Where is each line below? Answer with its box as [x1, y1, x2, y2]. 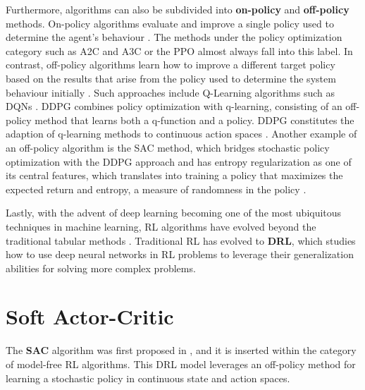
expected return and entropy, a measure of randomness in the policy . [6, 181, 307, 196]
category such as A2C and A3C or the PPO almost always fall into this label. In [6, 43, 353, 58]
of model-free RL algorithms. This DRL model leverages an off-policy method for [6, 357, 356, 371]
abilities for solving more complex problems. [6, 260, 196, 275]
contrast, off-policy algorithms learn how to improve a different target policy [6, 57, 335, 72]
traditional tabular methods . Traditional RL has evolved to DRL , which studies [6, 233, 356, 248]
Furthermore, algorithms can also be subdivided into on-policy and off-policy [6, 2, 349, 16]
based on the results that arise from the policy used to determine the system [6, 71, 336, 85]
